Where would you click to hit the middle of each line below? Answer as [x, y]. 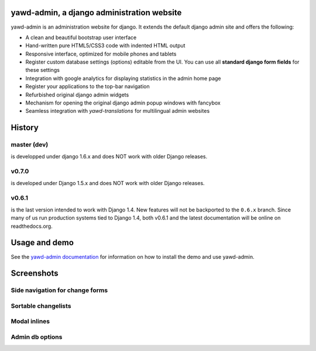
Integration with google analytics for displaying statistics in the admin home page [123, 78]
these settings [42, 70]
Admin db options [37, 337]
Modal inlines [30, 321]
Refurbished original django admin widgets [77, 95]
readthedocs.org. [32, 226]
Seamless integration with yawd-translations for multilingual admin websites [118, 111]
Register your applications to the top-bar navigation [88, 86]
